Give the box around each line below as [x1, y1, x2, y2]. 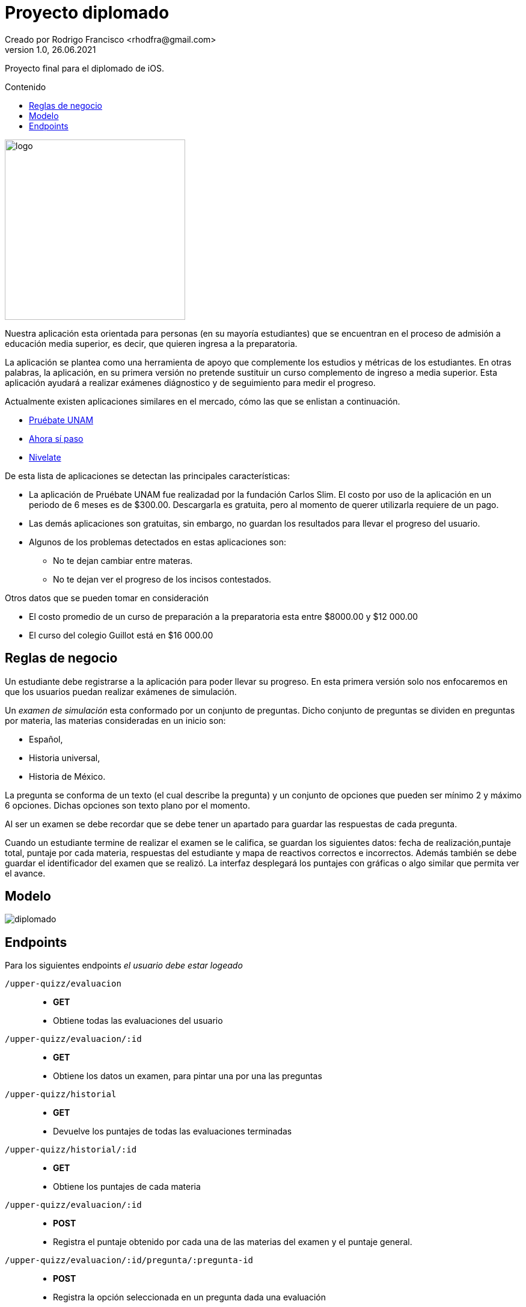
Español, [29, 733, 63, 744]
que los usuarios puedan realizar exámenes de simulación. [5, 686, 237, 697]
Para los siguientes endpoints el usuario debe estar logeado [5, 960, 243, 971]
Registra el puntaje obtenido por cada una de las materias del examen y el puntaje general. [53, 1237, 412, 1247]
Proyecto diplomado [5, 2, 170, 23]
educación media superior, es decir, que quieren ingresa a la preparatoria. [5, 338, 298, 349]
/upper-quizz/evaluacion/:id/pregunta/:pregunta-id [5, 1255, 254, 1266]
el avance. [5, 868, 46, 878]
